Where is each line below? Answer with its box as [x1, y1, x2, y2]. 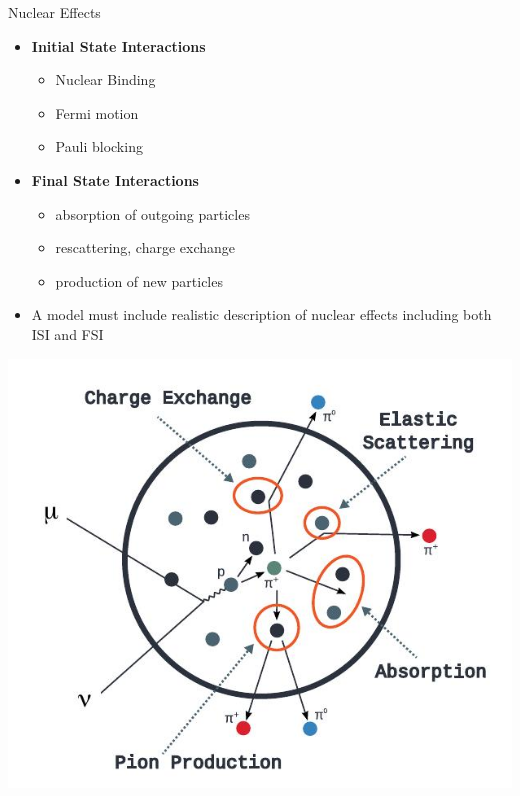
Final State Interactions [31, 169, 199, 190]
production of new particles [55, 270, 223, 291]
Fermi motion [55, 102, 139, 123]
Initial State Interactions [31, 35, 206, 56]
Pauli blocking [55, 136, 143, 157]
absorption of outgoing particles [55, 203, 250, 224]
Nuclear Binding [55, 69, 156, 90]
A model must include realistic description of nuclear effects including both [31, 304, 492, 325]
